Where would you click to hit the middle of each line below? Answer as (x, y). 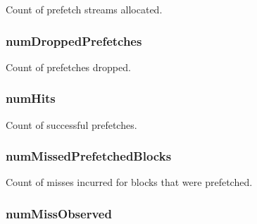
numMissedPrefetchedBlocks (89, 156)
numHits (31, 98)
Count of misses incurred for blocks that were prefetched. (129, 182)
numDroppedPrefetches (74, 41)
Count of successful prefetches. (71, 124)
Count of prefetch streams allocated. (84, 9)
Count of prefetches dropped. (68, 67)
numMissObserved (59, 213)
